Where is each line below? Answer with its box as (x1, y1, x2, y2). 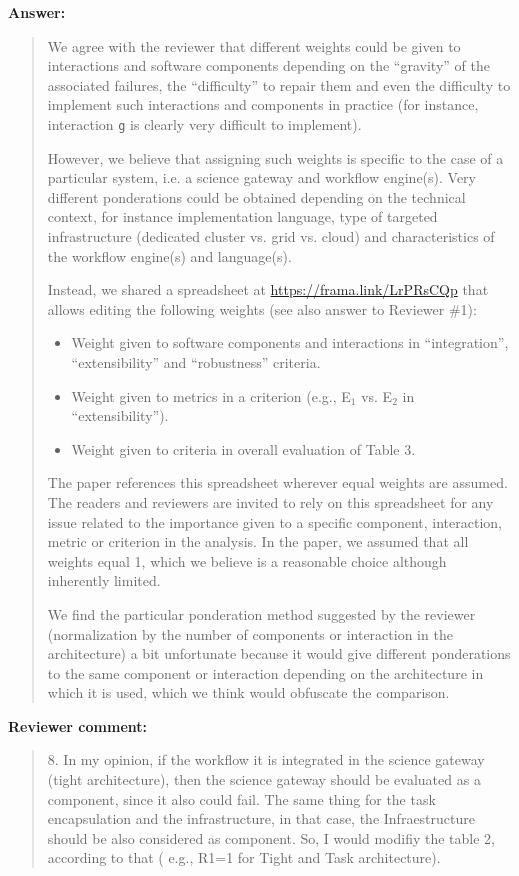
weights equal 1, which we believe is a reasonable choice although (47, 550, 447, 571)
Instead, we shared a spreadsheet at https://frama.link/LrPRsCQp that (47, 279, 489, 300)
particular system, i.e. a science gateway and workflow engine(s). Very (47, 167, 476, 188)
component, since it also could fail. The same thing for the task (47, 788, 436, 809)
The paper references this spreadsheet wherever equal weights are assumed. (47, 472, 508, 493)
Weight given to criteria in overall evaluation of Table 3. (71, 438, 416, 459)
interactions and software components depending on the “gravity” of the (47, 55, 490, 76)
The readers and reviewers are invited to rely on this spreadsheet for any (47, 491, 494, 512)
